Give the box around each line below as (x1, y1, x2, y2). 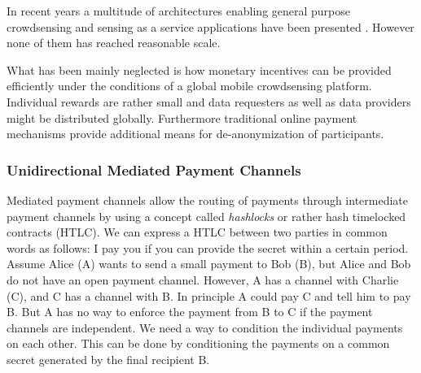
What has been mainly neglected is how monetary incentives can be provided (7, 61, 392, 78)
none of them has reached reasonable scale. (7, 34, 221, 51)
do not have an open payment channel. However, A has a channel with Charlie (7, 271, 399, 288)
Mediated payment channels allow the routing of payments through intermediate (7, 191, 409, 208)
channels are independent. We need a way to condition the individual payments (7, 319, 403, 336)
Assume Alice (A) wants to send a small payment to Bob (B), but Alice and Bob (7, 255, 411, 272)
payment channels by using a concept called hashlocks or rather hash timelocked (7, 207, 406, 224)
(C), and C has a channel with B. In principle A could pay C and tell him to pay (7, 287, 411, 304)
